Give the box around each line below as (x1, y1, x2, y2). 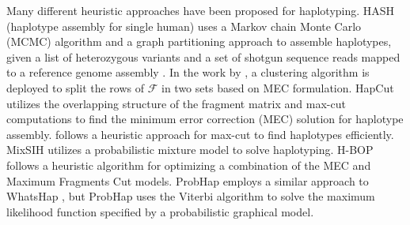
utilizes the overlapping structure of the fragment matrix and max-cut (6, 95, 346, 111)
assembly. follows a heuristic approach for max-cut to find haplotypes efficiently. (6, 126, 394, 142)
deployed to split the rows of (6, 79, 145, 96)
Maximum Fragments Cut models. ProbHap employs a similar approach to (6, 172, 369, 189)
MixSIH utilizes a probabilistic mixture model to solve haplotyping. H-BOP (6, 141, 374, 158)
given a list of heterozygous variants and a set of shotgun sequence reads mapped (6, 48, 401, 65)
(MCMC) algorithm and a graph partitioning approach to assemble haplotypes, (6, 33, 392, 50)
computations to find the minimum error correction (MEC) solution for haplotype (6, 111, 404, 127)
